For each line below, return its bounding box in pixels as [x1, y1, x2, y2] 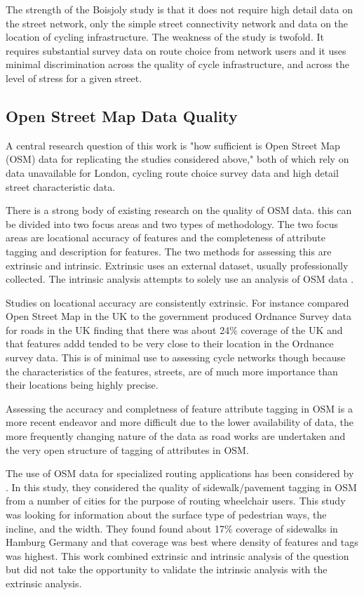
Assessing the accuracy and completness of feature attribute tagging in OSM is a [6, 401, 353, 415]
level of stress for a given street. [6, 70, 142, 85]
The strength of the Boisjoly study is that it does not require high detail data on [6, 2, 353, 16]
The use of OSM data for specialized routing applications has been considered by [6, 466, 354, 481]
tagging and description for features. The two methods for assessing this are [6, 243, 332, 258]
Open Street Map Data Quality [6, 105, 238, 126]
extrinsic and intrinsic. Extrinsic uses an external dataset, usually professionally [6, 258, 349, 272]
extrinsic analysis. [6, 575, 82, 590]
